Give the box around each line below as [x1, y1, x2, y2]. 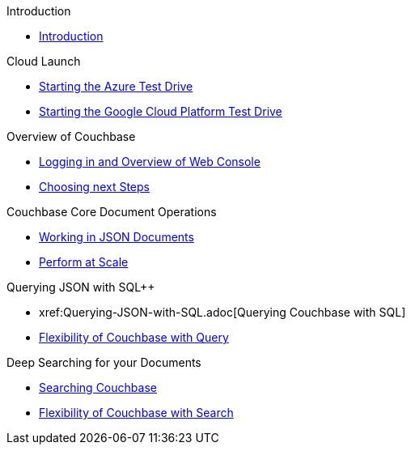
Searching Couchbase [39, 381, 157, 394]
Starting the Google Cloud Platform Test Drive [39, 104, 282, 118]
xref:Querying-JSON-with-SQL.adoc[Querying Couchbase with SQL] [39, 305, 406, 319]
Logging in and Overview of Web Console [39, 155, 261, 168]
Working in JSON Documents [39, 230, 194, 244]
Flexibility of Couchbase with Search [39, 406, 234, 419]
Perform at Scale [39, 255, 129, 269]
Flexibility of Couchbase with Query [39, 330, 229, 344]
